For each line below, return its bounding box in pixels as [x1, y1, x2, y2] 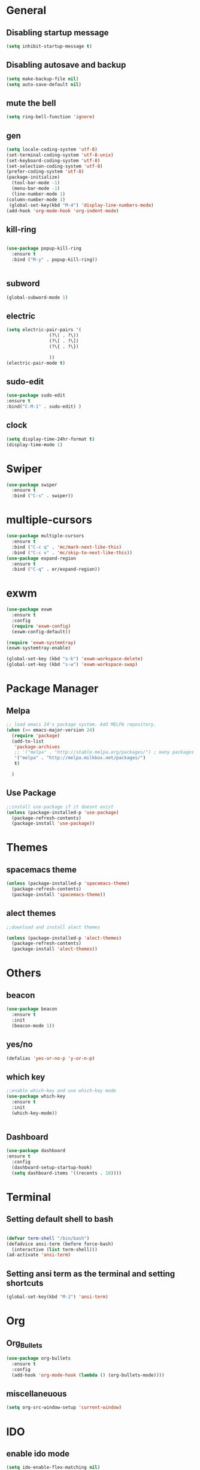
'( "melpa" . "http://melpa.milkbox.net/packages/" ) [14, 755, 146, 761]
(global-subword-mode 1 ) [6, 294, 68, 300]
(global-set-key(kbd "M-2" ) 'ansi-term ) [6, 1294, 109, 1300]
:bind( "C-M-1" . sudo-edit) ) [6, 404, 82, 410]
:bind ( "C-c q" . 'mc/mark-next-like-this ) [11, 544, 122, 550]
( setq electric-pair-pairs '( [6, 327, 82, 333]
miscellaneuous [6, 1389, 67, 1399]
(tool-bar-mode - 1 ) [11, 180, 60, 186]
